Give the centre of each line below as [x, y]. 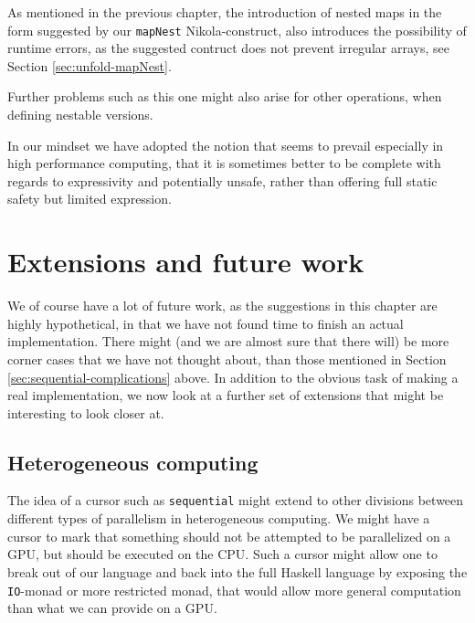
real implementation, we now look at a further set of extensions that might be [226, 395]
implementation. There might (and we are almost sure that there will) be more [228, 341]
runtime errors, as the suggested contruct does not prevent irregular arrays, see [228, 48]
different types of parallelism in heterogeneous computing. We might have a [219, 518]
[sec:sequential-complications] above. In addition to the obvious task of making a [233, 377]
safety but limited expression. [90, 199]
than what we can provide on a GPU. [112, 608]
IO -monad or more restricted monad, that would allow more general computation [234, 590]
